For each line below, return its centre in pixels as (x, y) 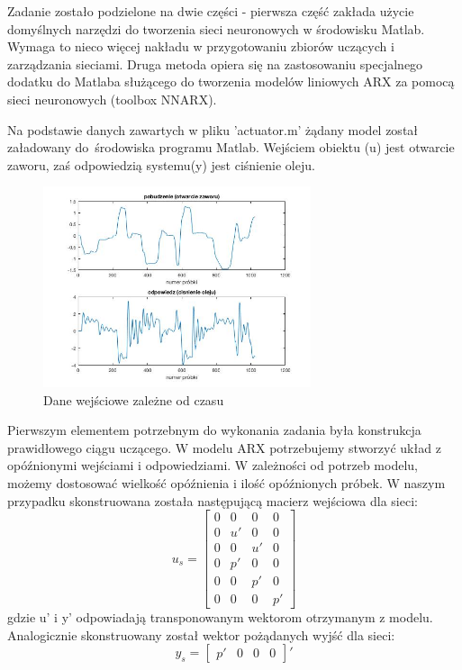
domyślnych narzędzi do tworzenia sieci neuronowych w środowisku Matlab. (216, 28)
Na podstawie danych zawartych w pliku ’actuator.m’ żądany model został (213, 129)
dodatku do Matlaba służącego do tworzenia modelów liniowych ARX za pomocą (231, 81)
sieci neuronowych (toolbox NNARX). (112, 99)
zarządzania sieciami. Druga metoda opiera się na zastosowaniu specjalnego (215, 63)
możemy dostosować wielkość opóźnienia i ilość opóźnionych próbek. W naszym (226, 482)
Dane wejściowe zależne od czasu (134, 399)
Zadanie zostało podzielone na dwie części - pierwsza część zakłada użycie (211, 11)
